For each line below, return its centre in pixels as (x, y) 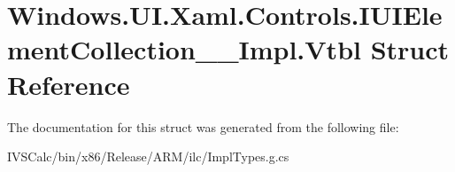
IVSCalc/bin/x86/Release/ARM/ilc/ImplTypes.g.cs (148, 156)
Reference (69, 84)
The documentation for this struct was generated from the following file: (203, 126)
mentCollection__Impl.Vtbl (184, 49)
